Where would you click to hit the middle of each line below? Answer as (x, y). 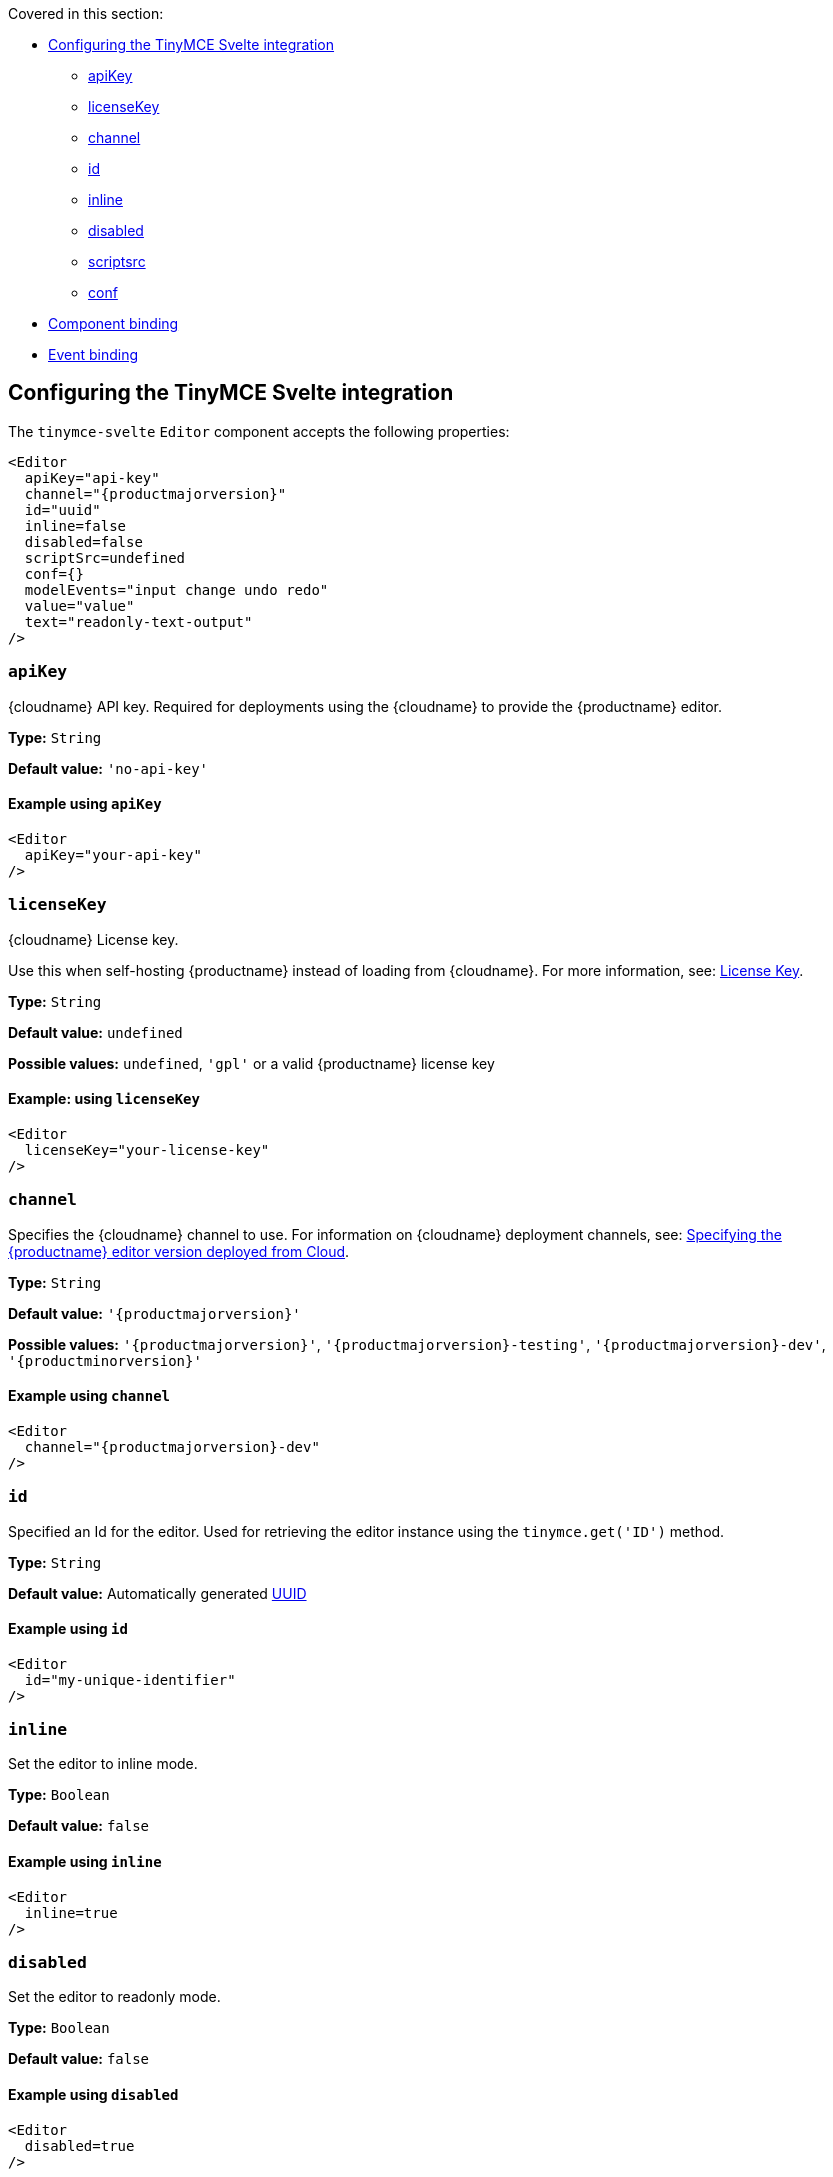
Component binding (113, 323)
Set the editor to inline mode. (103, 1764)
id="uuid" (62, 509)
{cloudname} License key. (93, 939)
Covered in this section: (86, 13)
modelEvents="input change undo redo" (176, 589)
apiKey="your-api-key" (113, 854)
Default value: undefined (95, 1032)
